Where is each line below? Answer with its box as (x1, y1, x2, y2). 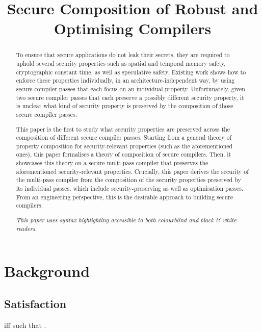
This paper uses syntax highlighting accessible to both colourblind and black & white (16, 215, 237, 224)
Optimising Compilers (54, 18, 212, 39)
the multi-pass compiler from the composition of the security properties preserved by (16, 175, 241, 184)
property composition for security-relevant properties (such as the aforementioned (16, 141, 233, 150)
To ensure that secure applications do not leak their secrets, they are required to (16, 50, 230, 59)
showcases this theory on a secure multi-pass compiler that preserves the (16, 159, 208, 167)
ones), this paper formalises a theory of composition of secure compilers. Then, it (16, 150, 231, 159)
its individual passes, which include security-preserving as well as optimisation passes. (16, 184, 244, 193)
